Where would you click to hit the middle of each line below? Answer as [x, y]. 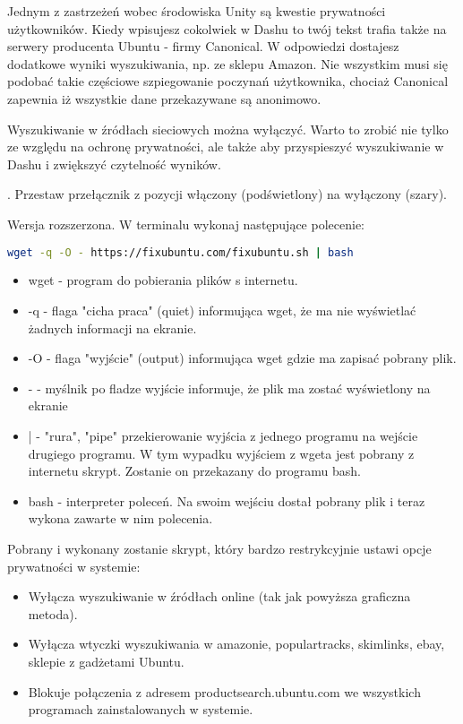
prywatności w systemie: [74, 566]
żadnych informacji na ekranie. [112, 328]
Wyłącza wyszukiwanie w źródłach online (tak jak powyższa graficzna [219, 596]
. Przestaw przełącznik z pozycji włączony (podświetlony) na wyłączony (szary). [227, 194]
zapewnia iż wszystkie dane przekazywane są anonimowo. [164, 98]
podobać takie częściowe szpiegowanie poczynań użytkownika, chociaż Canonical [228, 81]
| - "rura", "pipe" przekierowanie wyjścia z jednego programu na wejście [223, 435]
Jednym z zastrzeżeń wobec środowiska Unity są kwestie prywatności [197, 11]
